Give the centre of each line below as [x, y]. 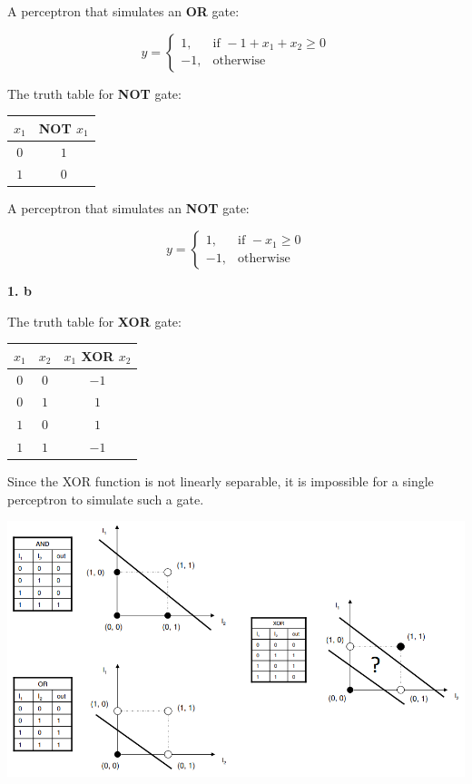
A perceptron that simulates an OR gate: [123, 11]
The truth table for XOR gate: [94, 321]
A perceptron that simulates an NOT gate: [128, 208]
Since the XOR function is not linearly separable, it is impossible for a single [221, 481]
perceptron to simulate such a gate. [106, 499]
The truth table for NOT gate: [94, 93]
